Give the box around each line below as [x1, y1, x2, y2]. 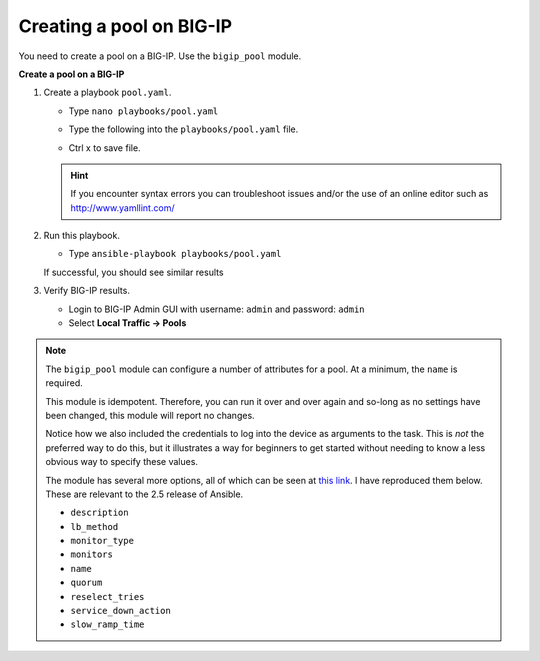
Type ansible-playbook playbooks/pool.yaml [68, 248, 282, 260]
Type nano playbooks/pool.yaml [68, 105, 219, 117]
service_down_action [70, 605, 172, 617]
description [70, 507, 129, 519]
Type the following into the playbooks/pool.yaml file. [68, 123, 299, 135]
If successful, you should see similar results [43, 266, 224, 278]
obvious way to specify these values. [45, 456, 199, 468]
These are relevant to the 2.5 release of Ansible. [45, 488, 244, 500]
